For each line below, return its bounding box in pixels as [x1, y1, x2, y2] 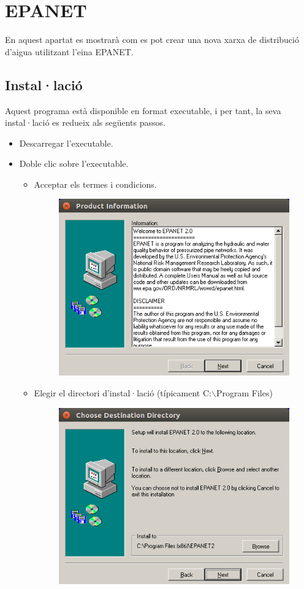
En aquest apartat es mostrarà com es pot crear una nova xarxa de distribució [5, 33, 299, 46]
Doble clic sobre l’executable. [19, 157, 129, 170]
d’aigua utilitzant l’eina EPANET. [5, 45, 134, 58]
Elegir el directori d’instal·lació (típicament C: [34, 386, 211, 399]
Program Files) [216, 386, 273, 399]
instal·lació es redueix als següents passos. [5, 116, 165, 129]
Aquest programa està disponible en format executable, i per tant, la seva [5, 104, 281, 117]
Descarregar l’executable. [19, 136, 113, 149]
